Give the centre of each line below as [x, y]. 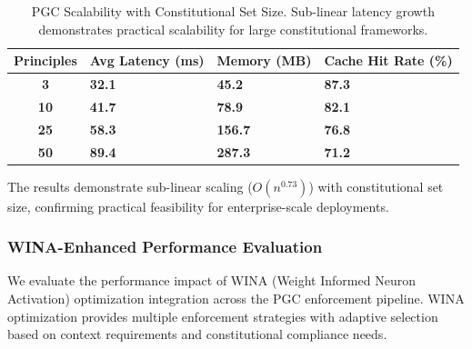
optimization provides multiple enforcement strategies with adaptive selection [223, 316]
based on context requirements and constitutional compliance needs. [197, 334]
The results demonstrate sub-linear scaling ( [130, 186]
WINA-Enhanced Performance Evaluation [165, 247]
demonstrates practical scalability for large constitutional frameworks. [233, 29]
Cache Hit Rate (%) [388, 60]
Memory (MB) [264, 60]
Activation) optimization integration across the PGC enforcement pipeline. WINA [236, 299]
